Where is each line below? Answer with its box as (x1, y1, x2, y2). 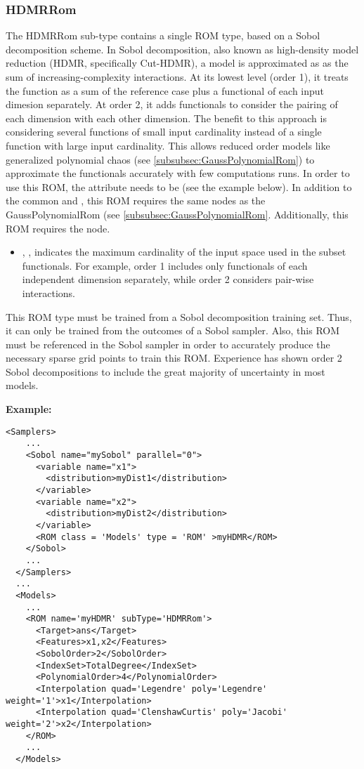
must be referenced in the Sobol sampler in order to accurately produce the (6, 336, 330, 351)
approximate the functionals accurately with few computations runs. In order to (6, 166, 350, 180)
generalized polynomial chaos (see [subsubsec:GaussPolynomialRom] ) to (6, 152, 315, 166)
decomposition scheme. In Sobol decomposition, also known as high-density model (6, 41, 359, 56)
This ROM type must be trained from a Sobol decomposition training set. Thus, (6, 309, 352, 324)
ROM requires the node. (6, 221, 110, 235)
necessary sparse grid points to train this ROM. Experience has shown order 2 (6, 350, 342, 365)
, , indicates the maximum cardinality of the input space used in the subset (22, 244, 346, 259)
